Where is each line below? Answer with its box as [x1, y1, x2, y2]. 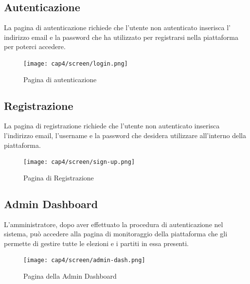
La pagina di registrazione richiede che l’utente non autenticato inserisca [4, 121, 220, 131]
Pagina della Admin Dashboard [23, 271, 117, 281]
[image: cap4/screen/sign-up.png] [23, 159, 135, 166]
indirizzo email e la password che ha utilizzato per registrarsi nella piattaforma [4, 32, 239, 42]
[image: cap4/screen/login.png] [23, 60, 128, 67]
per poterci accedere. [4, 41, 66, 52]
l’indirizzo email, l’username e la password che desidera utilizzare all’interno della [4, 130, 246, 141]
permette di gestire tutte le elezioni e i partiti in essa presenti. [4, 238, 189, 248]
